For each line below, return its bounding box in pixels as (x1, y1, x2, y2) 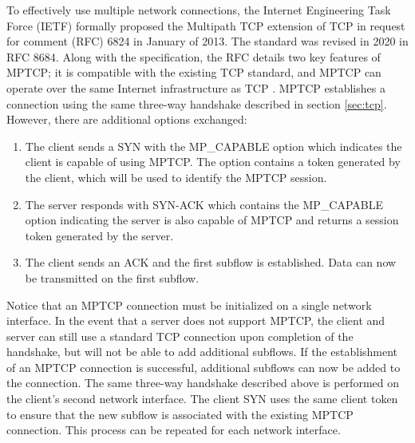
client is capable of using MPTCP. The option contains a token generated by (25, 153, 401, 170)
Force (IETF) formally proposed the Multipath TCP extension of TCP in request (6, 17, 405, 34)
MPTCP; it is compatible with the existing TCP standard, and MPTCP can (6, 64, 381, 81)
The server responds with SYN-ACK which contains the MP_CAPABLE (25, 196, 384, 212)
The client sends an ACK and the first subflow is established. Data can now (25, 254, 397, 271)
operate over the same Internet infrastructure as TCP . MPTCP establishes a (6, 79, 385, 96)
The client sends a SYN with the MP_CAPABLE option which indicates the (25, 137, 402, 154)
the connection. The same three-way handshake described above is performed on (6, 374, 399, 391)
